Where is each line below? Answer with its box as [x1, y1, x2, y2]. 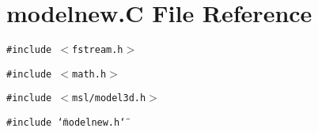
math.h [72, 68, 107, 80]
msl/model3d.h [72, 92, 146, 104]
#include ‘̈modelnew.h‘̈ [6, 117, 126, 129]
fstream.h [72, 44, 123, 56]
